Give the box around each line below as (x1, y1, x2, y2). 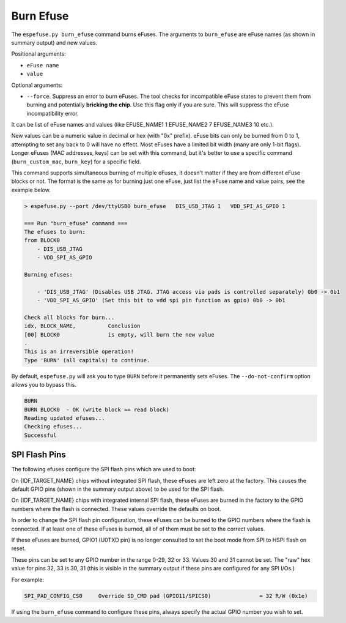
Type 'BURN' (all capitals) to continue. (24, 357, 150, 364)
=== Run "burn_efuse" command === (24, 220, 128, 226)
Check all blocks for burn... (24, 314, 115, 321)
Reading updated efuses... (24, 414, 105, 422)
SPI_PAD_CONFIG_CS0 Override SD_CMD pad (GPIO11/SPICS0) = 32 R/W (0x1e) (24, 592, 308, 599)
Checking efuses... (24, 423, 83, 430)
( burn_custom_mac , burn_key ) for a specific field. (11, 158, 141, 165)
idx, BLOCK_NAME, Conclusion (24, 323, 141, 330)
